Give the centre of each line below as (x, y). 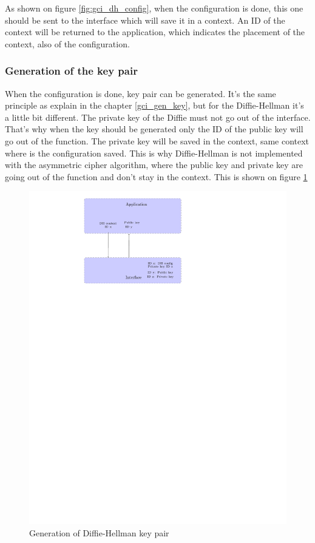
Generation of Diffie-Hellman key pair (99, 532)
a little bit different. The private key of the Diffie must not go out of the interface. (158, 117)
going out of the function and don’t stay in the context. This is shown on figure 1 (156, 176)
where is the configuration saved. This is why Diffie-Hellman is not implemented (154, 153)
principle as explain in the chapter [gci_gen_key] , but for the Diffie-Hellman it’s (154, 105)
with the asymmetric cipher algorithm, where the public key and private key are (154, 165)
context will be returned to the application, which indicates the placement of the (155, 32)
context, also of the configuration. (67, 43)
